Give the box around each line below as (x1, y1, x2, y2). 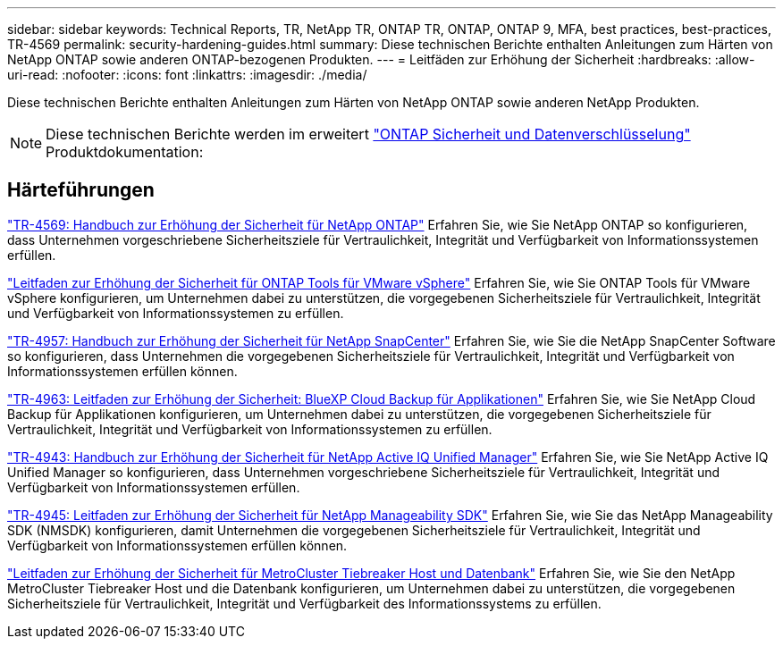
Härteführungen (7, 179, 155, 202)
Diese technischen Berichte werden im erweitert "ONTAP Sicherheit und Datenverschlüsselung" (46, 125, 691, 143)
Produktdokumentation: (46, 143, 204, 161)
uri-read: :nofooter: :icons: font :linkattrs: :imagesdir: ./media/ (7, 67, 367, 82)
